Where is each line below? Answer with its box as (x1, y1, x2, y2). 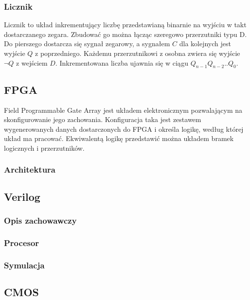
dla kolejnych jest (179, 38, 231, 49)
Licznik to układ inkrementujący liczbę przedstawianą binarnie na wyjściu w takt (4, 19, 247, 30)
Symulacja (4, 259, 45, 271)
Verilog (4, 189, 40, 204)
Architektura (4, 163, 56, 176)
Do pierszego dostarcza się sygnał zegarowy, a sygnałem (4, 38, 170, 49)
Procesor (4, 236, 39, 248)
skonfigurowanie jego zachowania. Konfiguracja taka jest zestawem (4, 114, 201, 124)
